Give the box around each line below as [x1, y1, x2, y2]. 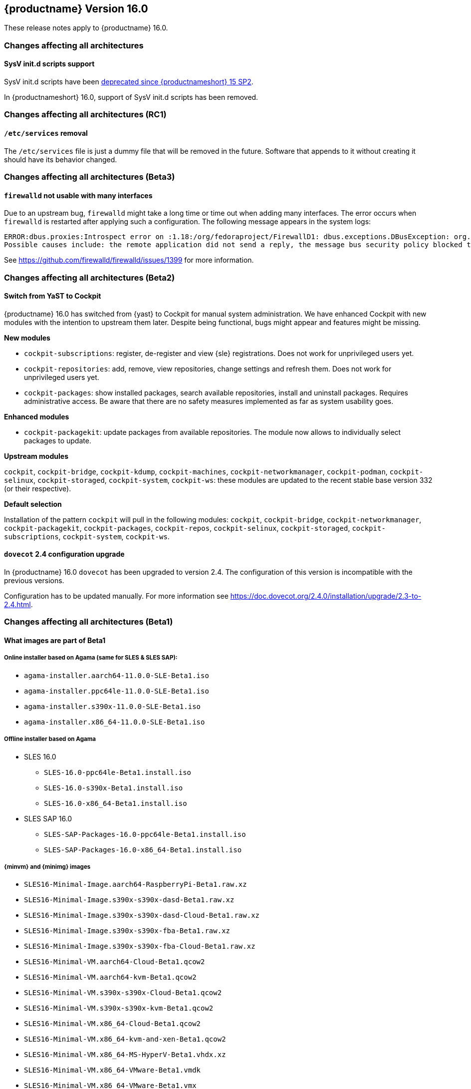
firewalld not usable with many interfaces [4, 191, 153, 200]
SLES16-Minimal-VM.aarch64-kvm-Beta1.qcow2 [24, 973, 197, 982]
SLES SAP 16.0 [24, 814, 72, 823]
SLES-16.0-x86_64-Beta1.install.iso [44, 799, 187, 807]
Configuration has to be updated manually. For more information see [4, 592, 229, 601]
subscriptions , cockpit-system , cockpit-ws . [4, 532, 170, 541]
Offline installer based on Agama [4, 735, 96, 743]
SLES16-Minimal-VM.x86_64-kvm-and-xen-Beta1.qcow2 [24, 1035, 226, 1044]
